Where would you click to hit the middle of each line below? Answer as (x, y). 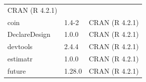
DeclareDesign (29, 34)
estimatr (20, 59)
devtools (20, 46)
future (17, 70)
